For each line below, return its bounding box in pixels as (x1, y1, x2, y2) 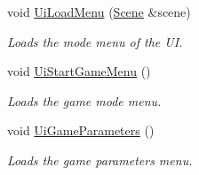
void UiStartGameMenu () (7, 62, 151, 80)
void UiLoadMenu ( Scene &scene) (7, 3, 191, 20)
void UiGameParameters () (7, 121, 155, 140)
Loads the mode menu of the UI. (7, 32, 183, 50)
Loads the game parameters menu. (7, 150, 193, 169)
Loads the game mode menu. (7, 91, 162, 110)
